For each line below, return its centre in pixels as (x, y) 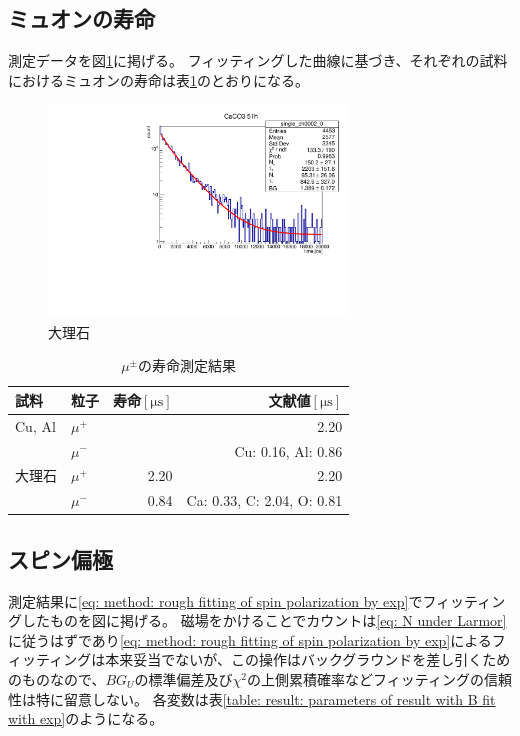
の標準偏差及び (183, 678)
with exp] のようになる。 (86, 718)
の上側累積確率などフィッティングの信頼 (379, 678)
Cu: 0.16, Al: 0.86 (288, 450)
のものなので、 (57, 678)
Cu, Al (35, 425)
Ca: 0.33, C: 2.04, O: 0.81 (264, 500)
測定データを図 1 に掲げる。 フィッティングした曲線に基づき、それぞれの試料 (258, 60)
